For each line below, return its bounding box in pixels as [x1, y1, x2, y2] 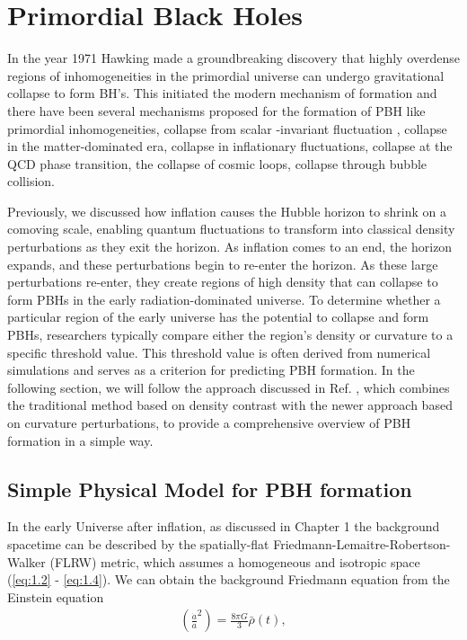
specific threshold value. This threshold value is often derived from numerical [7, 342, 431, 361]
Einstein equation [7, 587, 104, 606]
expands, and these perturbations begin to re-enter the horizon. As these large [7, 254, 438, 273]
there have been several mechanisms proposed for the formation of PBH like [7, 101, 426, 120]
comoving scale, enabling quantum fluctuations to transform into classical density [7, 219, 455, 238]
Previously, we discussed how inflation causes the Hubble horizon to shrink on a [7, 201, 446, 220]
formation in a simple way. [7, 431, 154, 449]
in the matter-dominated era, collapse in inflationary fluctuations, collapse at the [7, 137, 453, 156]
